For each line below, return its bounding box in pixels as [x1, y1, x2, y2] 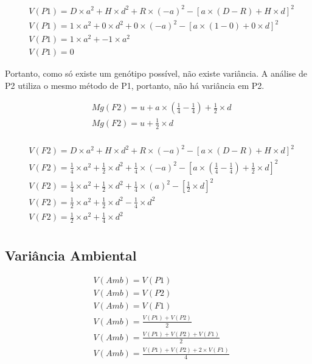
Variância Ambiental [5, 245, 137, 264]
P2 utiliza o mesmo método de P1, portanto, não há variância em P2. [5, 79, 265, 91]
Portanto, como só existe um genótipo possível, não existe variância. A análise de [5, 67, 307, 80]
